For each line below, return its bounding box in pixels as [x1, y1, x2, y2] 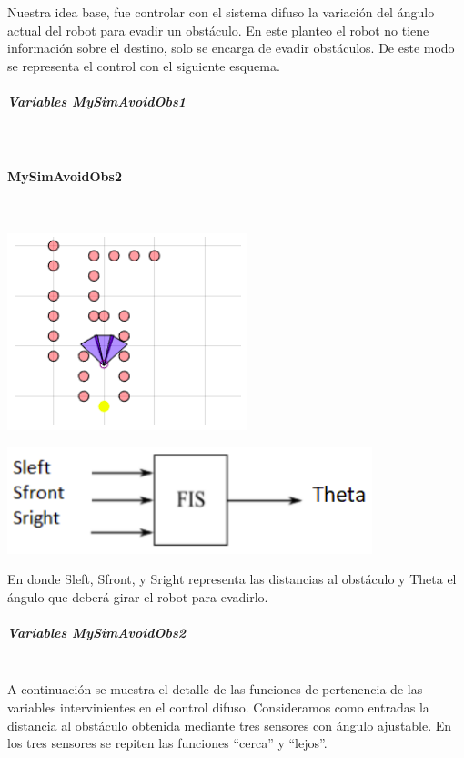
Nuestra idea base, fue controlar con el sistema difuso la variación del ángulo [7, 3, 435, 21]
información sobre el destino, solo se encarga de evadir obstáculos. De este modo [7, 38, 455, 57]
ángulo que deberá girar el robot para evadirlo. [7, 587, 268, 606]
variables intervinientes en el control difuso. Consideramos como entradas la [7, 698, 429, 717]
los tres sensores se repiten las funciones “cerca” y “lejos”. [7, 733, 328, 753]
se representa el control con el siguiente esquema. [7, 56, 280, 75]
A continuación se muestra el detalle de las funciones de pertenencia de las [7, 680, 423, 699]
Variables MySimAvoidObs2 [7, 622, 187, 641]
